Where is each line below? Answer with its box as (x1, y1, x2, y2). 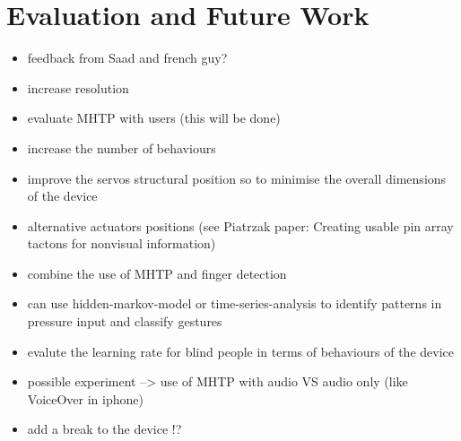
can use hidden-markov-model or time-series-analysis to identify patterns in (27, 294, 442, 313)
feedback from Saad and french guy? (27, 48, 228, 67)
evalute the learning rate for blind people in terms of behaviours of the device (27, 342, 454, 360)
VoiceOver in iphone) (27, 389, 144, 408)
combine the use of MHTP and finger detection (27, 264, 287, 282)
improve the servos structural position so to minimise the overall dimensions (27, 169, 447, 187)
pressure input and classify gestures (27, 312, 222, 331)
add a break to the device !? (27, 419, 182, 438)
